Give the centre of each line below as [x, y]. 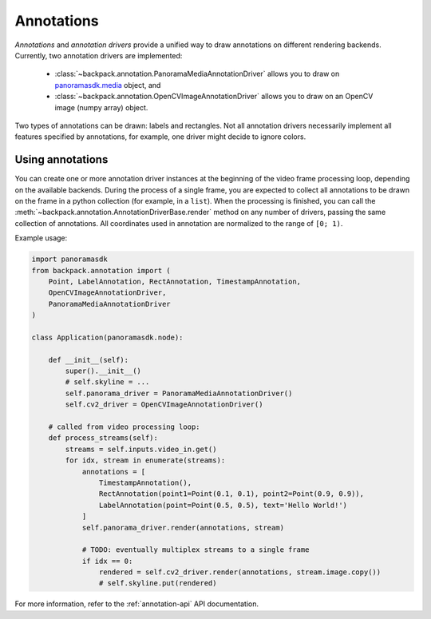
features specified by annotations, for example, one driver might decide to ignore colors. [160, 137]
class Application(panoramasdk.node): [107, 337]
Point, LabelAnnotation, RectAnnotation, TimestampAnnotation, [175, 281]
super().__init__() [103, 371]
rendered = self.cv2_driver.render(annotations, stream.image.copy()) [240, 572]
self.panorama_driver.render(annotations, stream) [183, 528]
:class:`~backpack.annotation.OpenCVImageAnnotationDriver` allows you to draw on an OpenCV [214, 97]
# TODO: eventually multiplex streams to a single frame [196, 550]
